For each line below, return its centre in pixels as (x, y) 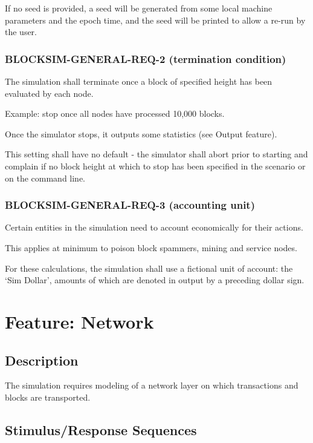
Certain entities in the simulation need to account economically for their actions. (154, 227)
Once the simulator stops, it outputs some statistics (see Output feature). (141, 133)
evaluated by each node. (49, 93)
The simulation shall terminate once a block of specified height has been (139, 81)
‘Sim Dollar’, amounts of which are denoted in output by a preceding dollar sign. (155, 280)
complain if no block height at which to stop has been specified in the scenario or (155, 166)
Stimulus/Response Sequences (101, 429)
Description (42, 360)
